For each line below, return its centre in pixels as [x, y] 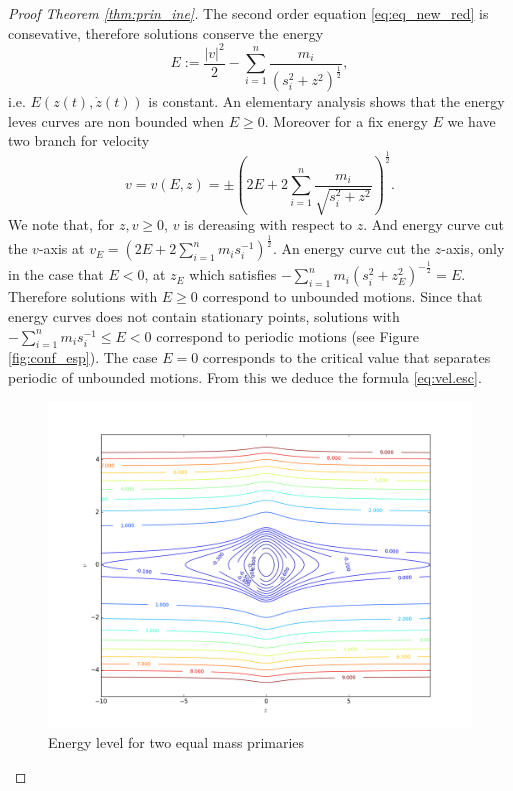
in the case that [56, 274]
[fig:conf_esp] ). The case [83, 357]
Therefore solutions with [83, 296]
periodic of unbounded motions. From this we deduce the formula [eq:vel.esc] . [245, 377]
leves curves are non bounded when [116, 120]
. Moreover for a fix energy [346, 120]
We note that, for [61, 224]
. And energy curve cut [434, 224]
